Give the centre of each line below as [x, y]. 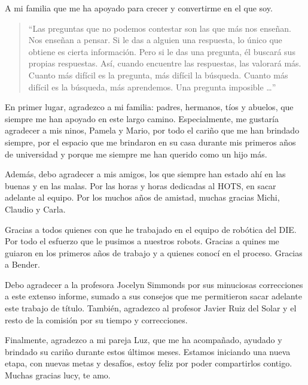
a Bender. [22, 264]
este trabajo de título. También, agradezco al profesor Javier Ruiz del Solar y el [151, 308]
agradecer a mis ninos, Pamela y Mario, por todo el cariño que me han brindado [152, 130]
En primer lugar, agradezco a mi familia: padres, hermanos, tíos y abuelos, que [149, 107]
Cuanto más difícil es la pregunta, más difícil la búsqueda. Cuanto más [158, 75]
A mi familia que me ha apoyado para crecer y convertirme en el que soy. [139, 8]
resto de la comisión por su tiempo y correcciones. [96, 319]
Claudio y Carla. [35, 209]
